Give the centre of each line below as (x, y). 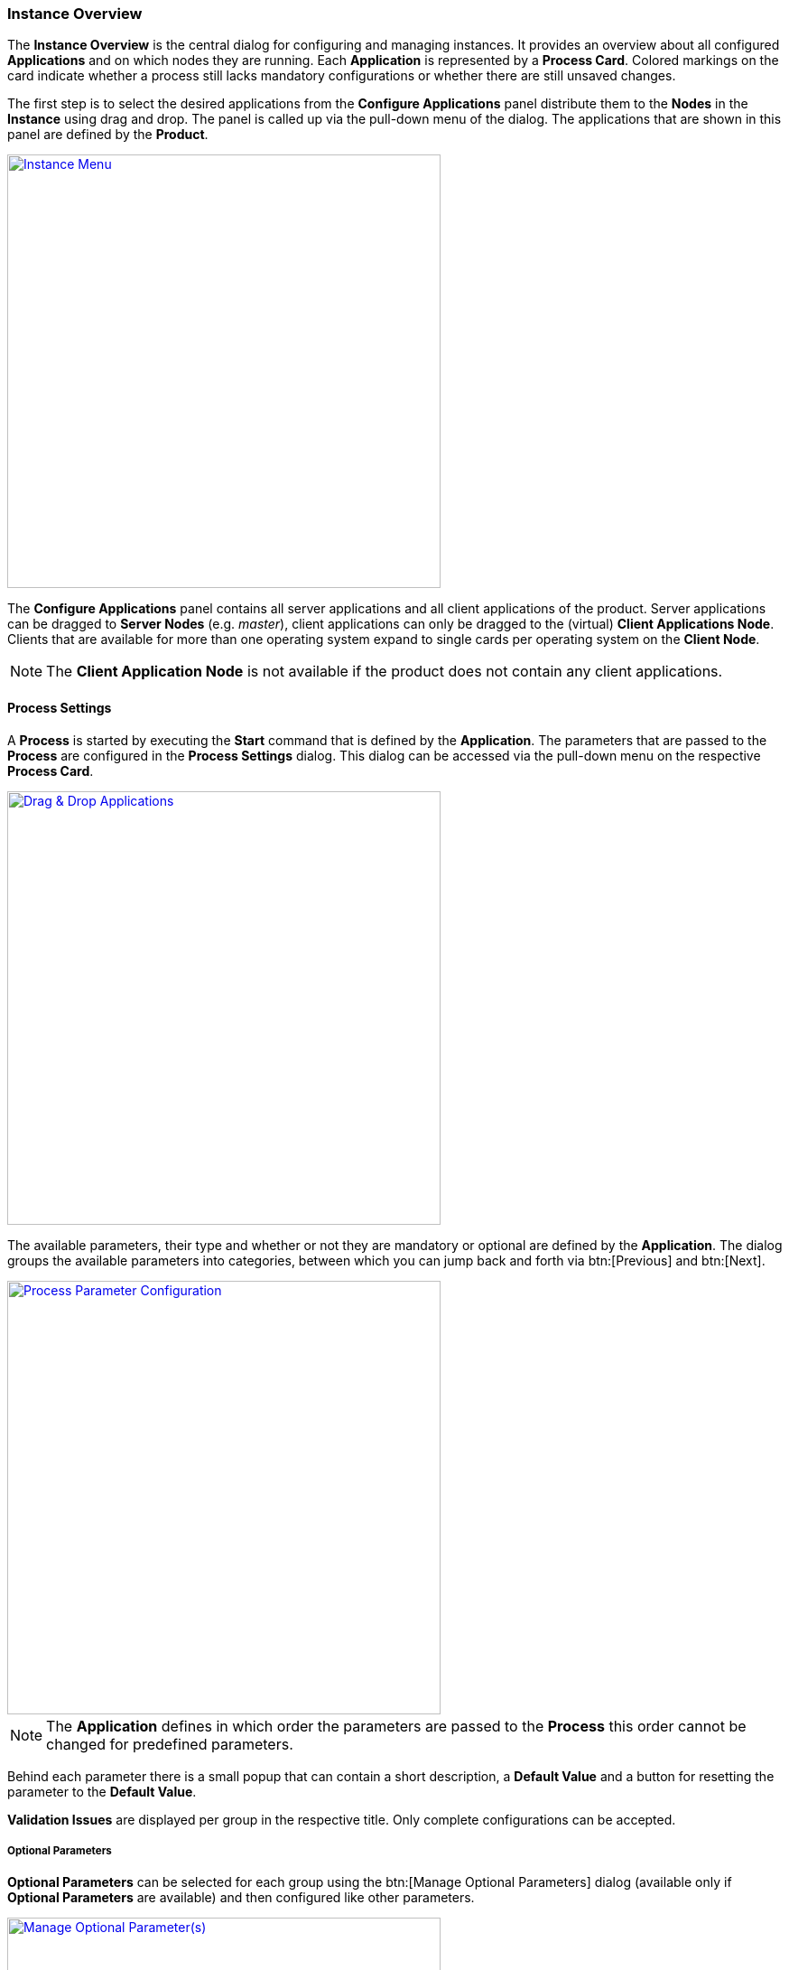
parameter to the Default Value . (102, 1791)
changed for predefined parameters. (170, 1744)
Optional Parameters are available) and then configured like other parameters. (241, 1898)
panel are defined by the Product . (108, 135)
